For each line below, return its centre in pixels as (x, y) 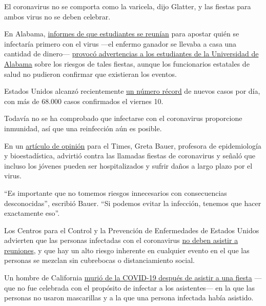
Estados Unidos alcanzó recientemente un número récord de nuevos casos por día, (132, 91)
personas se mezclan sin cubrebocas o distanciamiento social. (99, 260)
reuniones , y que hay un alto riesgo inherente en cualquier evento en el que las (127, 250)
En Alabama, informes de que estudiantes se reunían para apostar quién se (122, 34)
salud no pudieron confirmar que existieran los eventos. (90, 74)
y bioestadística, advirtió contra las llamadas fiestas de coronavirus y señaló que (130, 156)
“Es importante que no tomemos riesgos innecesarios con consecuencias (116, 192)
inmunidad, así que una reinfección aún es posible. (83, 128)
